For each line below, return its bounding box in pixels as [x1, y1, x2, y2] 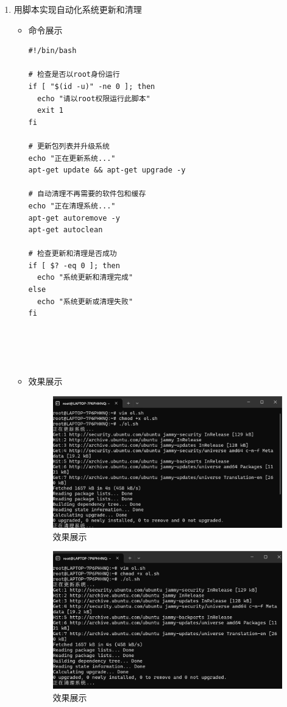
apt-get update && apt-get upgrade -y [28, 166, 186, 175]
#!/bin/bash [28, 46, 77, 55]
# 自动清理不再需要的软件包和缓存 [28, 190, 146, 199]
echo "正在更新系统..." [28, 154, 116, 163]
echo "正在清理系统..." [28, 201, 116, 210]
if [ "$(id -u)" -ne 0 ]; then [28, 82, 155, 91]
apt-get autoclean [28, 226, 103, 235]
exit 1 [37, 106, 63, 115]
